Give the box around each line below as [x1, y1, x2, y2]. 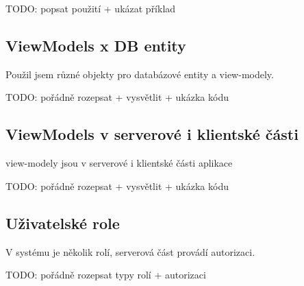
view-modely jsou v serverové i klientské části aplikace [5, 156, 233, 170]
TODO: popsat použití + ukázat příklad [5, 1, 176, 15]
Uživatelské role [5, 212, 120, 233]
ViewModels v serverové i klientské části [5, 123, 299, 145]
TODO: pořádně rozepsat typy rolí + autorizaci [5, 267, 206, 282]
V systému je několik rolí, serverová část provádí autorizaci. [5, 244, 255, 259]
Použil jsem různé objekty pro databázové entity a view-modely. [5, 67, 274, 81]
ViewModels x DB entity [5, 34, 186, 56]
